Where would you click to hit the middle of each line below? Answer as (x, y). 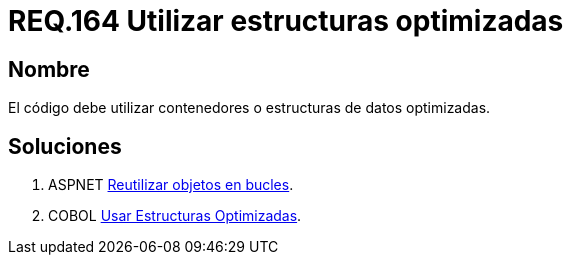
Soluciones (65, 146)
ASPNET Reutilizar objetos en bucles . (171, 185)
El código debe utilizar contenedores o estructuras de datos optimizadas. (249, 108)
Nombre (49, 69)
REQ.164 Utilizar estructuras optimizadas (286, 21)
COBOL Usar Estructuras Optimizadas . (175, 216)
